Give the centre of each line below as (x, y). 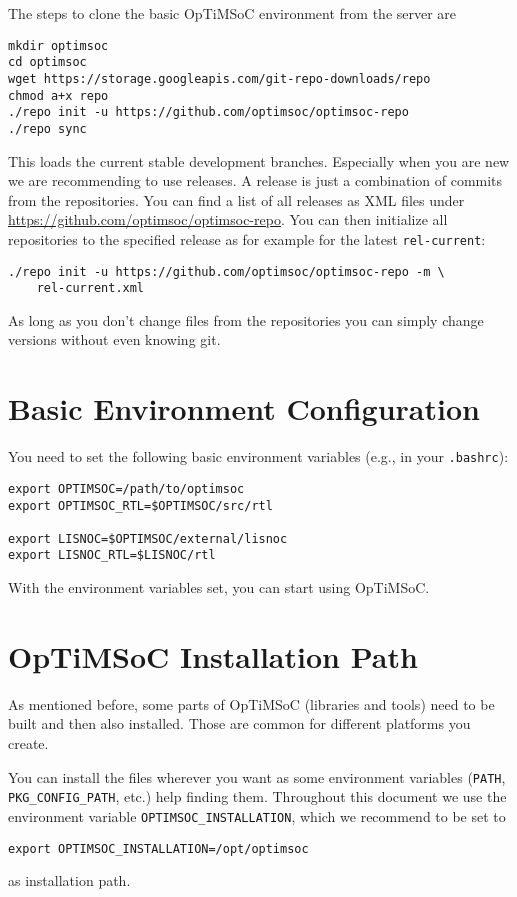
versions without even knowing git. (114, 339)
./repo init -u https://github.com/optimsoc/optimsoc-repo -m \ (226, 271)
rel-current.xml (90, 288)
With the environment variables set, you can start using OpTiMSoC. (219, 587)
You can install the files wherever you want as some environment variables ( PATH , (257, 776)
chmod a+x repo (58, 95)
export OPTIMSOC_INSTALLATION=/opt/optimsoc (158, 848)
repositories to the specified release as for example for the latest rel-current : (247, 238)
